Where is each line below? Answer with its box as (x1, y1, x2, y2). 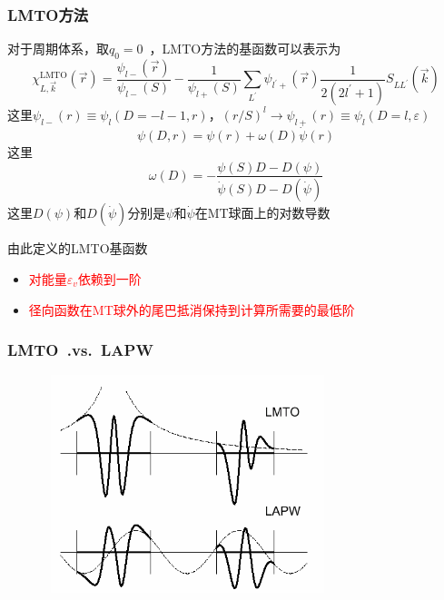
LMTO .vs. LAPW (7, 339, 153, 361)
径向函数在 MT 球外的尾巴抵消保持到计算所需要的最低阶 (28, 300, 355, 319)
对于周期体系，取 (7, 39, 109, 58)
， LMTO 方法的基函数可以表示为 (149, 39, 341, 58)
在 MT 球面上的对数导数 (194, 203, 331, 222)
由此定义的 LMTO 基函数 (7, 239, 148, 258)
